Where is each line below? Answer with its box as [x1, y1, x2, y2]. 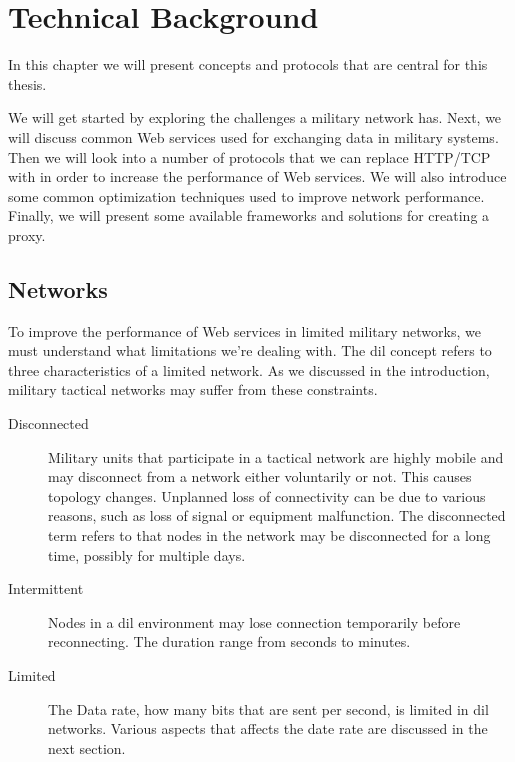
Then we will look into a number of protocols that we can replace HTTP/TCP [8, 146, 491, 167]
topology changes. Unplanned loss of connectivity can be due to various [48, 485, 486, 506]
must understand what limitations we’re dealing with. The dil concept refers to [8, 340, 492, 361]
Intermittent [8, 578, 84, 599]
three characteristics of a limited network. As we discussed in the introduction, [8, 359, 490, 380]
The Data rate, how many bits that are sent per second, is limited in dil [48, 698, 489, 719]
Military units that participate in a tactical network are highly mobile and [48, 446, 504, 467]
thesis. [8, 73, 47, 94]
